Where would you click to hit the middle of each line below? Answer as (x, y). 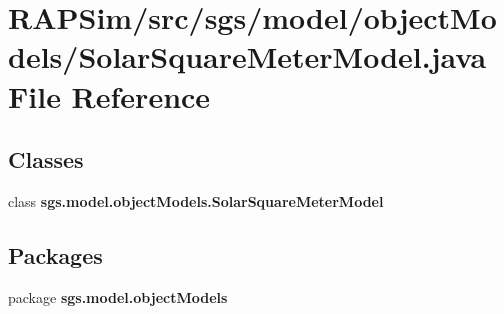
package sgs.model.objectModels (118, 296)
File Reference (109, 95)
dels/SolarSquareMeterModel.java (247, 56)
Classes (46, 159)
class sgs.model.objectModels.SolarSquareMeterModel (196, 200)
